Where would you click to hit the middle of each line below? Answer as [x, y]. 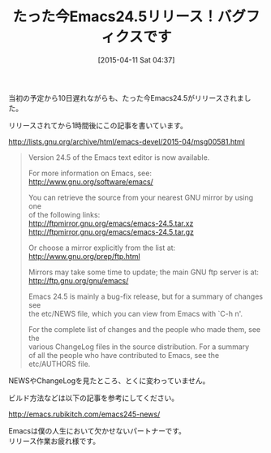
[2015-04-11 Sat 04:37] [136, 60]
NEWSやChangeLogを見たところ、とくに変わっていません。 [109, 380]
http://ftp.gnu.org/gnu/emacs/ [78, 280]
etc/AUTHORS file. [59, 364]
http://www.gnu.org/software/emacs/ [91, 181]
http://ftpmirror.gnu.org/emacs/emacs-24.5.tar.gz [111, 231]
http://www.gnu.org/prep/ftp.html [84, 256]
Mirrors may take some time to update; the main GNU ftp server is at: [144, 272]
